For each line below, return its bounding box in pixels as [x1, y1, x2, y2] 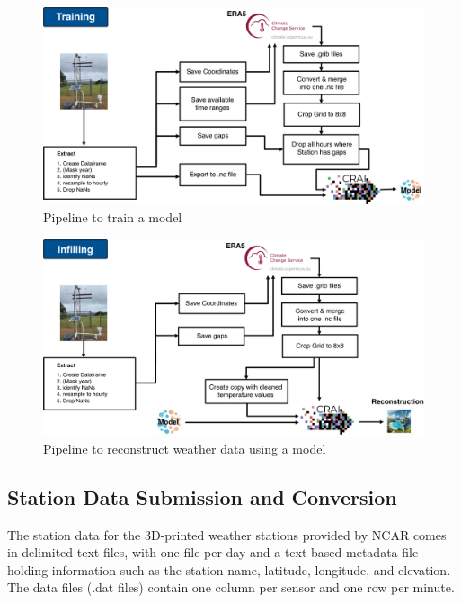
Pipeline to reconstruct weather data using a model [43, 438, 326, 457]
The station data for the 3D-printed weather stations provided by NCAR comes [7, 525, 447, 544]
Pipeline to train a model [43, 208, 182, 227]
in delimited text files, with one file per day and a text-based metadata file [7, 543, 419, 562]
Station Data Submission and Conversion [7, 482, 397, 510]
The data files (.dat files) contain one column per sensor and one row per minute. [7, 578, 455, 597]
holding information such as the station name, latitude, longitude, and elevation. [7, 560, 451, 579]
